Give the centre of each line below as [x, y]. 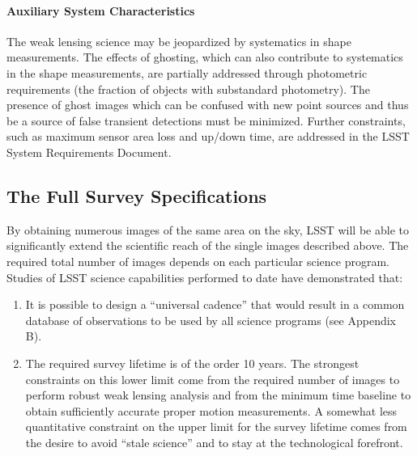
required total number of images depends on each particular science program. [198, 261]
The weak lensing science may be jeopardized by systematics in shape [179, 41]
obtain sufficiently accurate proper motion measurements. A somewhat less [211, 410]
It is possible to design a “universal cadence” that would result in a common [215, 304]
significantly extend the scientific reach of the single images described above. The [208, 245]
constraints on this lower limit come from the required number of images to [213, 379]
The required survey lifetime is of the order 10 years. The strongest [192, 363]
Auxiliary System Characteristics [101, 10]
